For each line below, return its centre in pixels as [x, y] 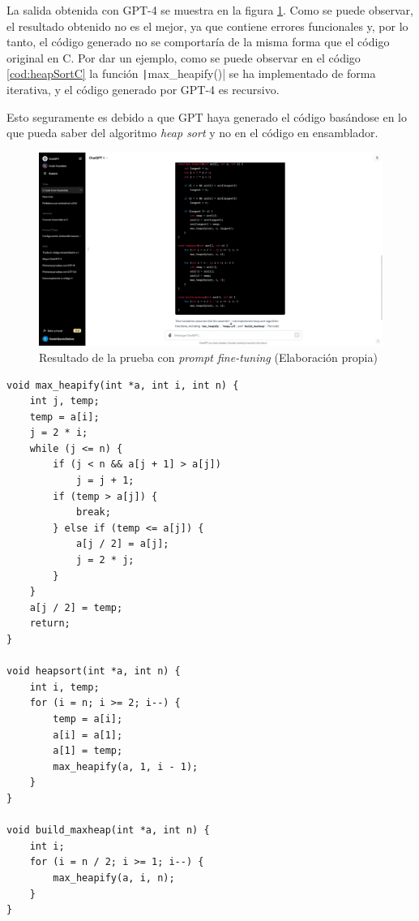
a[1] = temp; [88, 751]
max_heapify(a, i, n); [114, 878]
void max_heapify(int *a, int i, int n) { [123, 385]
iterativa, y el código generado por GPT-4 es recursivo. [143, 90]
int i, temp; [64, 687]
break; [93, 512]
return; [50, 624]
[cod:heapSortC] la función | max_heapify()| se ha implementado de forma [191, 73]
